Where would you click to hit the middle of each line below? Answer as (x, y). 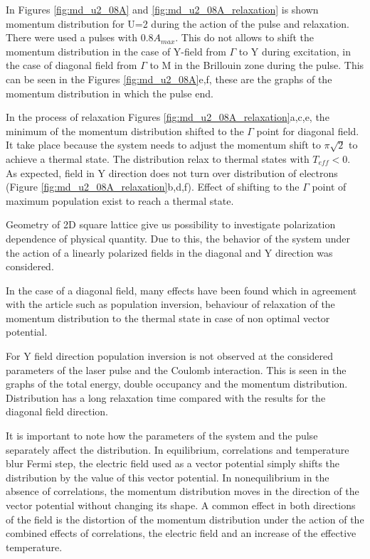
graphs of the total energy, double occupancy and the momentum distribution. (177, 384)
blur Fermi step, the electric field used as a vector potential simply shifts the (173, 463)
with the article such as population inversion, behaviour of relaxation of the (170, 304)
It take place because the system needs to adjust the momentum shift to (163, 145)
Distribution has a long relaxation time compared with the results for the (166, 397)
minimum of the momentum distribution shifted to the (125, 131)
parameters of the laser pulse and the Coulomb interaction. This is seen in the (176, 369)
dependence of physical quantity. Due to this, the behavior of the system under (178, 238)
